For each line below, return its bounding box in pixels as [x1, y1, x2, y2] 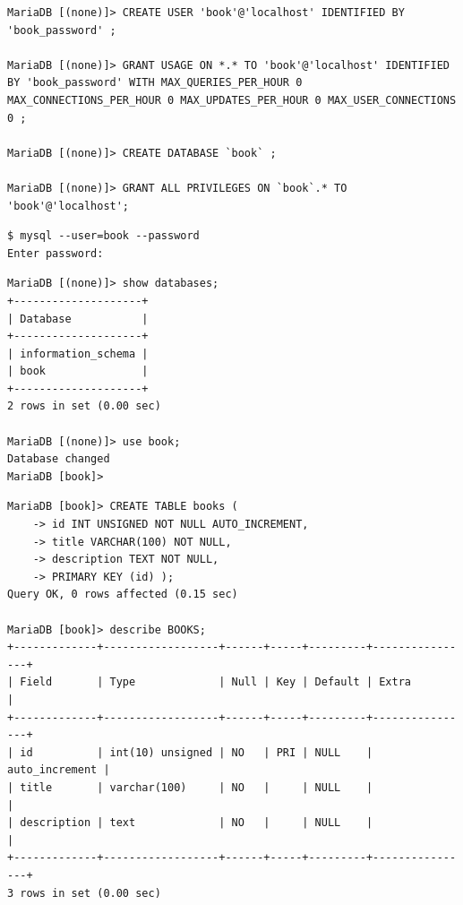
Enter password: [7, 246, 104, 260]
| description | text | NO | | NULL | [7, 816, 373, 830]
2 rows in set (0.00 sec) [7, 400, 161, 413]
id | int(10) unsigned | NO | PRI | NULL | [20, 746, 373, 759]
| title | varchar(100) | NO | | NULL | [7, 780, 373, 794]
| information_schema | [7, 347, 149, 360]
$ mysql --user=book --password [7, 229, 200, 243]
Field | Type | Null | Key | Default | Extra [20, 676, 412, 689]
